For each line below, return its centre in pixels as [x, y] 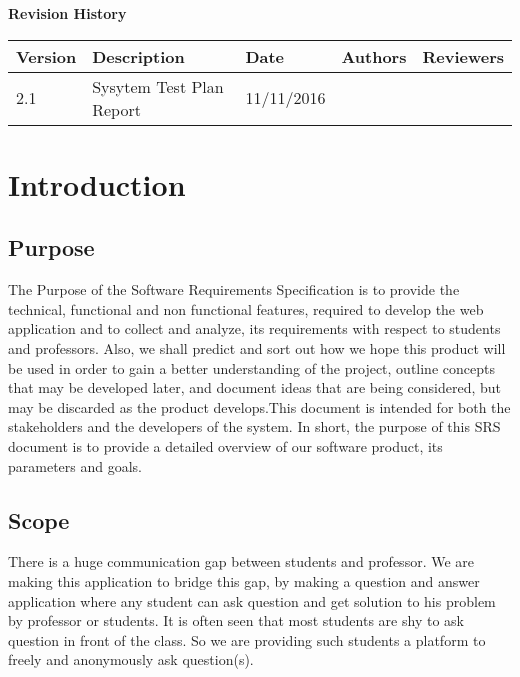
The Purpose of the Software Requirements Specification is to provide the [234, 289]
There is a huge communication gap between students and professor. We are [241, 561]
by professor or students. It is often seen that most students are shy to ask [236, 620]
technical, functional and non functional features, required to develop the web [246, 308]
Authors [374, 56]
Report [116, 109]
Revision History [67, 13]
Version [46, 56]
